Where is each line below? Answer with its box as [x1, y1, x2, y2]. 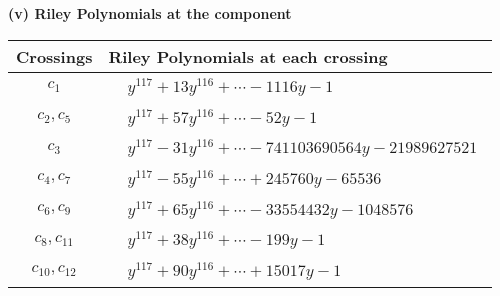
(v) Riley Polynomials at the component [8, 3, 292, 23]
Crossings [16, 44, 93, 68]
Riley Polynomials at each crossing [108, 44, 388, 68]
